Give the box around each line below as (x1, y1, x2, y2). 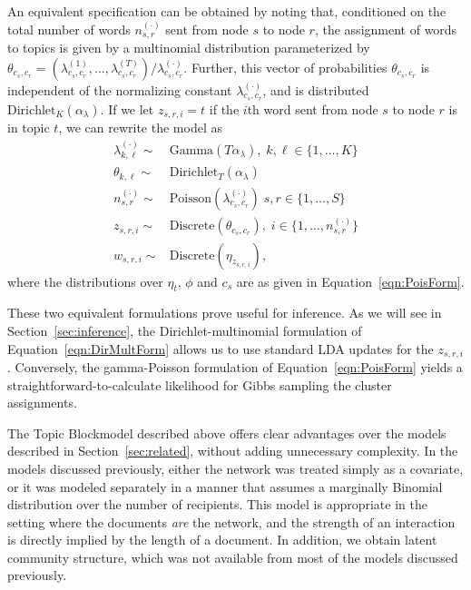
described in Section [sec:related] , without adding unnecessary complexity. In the (7, 441, 458, 460)
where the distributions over (7, 271, 163, 290)
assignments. (7, 393, 77, 412)
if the (209, 99, 240, 118)
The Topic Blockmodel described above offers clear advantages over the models (7, 423, 446, 442)
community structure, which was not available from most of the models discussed (7, 547, 458, 566)
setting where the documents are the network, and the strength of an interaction (7, 512, 456, 531)
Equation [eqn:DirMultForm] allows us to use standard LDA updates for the (7, 339, 434, 358)
